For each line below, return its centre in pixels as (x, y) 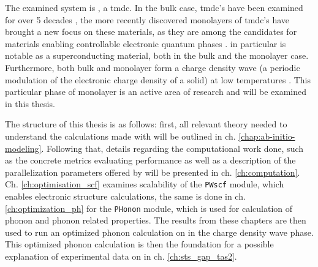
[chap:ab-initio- (267, 136)
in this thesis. (30, 103)
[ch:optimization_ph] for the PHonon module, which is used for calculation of (149, 208)
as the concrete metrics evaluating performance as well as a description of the (150, 160)
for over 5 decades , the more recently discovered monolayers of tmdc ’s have (147, 19)
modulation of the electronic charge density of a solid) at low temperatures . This (158, 79)
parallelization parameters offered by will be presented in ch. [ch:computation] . (153, 172)
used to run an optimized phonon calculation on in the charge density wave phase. (159, 232)
